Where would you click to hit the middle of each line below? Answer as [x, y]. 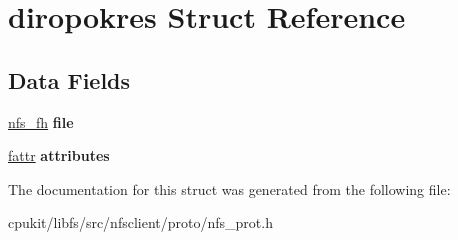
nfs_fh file [41, 121]
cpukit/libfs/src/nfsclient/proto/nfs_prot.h [140, 222]
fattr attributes [59, 155]
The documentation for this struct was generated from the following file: [229, 188]
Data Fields [69, 79]
